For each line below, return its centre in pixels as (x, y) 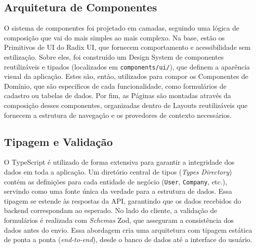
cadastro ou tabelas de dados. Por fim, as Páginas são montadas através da (118, 95)
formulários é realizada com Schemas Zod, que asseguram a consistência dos (119, 220)
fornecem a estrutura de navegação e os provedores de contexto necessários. (118, 115)
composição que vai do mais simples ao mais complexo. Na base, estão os (114, 37)
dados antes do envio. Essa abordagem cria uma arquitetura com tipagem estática (128, 230)
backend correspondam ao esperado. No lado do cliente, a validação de (111, 210)
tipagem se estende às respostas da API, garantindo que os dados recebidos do (123, 200)
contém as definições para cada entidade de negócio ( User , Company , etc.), (116, 181)
